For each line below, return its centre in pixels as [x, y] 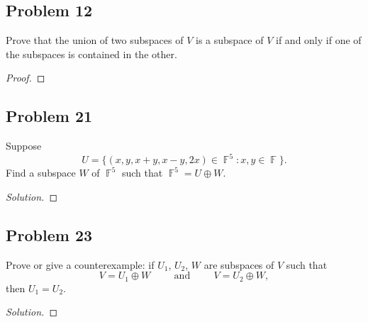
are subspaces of [239, 264]
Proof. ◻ [26, 78]
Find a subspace [41, 173]
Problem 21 [49, 116]
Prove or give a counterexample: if [80, 264]
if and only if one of [319, 40]
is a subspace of [230, 40]
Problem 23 [49, 234]
